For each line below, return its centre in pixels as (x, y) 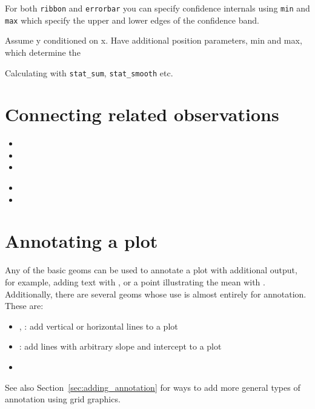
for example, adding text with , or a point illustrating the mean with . (135, 281)
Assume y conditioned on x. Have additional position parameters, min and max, (154, 40)
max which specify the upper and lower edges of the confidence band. (132, 20)
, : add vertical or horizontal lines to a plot (98, 326)
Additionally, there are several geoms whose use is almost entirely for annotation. (156, 294)
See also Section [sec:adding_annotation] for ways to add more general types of (153, 387)
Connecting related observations (142, 114)
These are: (24, 306)
